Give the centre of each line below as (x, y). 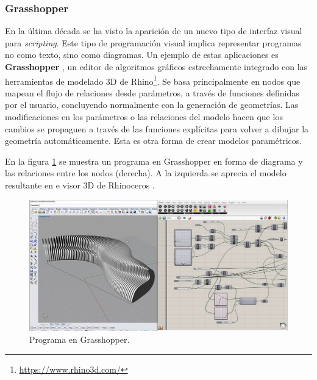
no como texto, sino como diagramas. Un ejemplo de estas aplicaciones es (142, 55)
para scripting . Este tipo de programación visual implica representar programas (153, 42)
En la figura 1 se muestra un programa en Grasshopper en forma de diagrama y (154, 161)
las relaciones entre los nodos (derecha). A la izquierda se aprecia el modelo (146, 173)
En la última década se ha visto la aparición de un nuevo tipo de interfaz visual (154, 31)
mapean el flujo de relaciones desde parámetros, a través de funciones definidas (152, 92)
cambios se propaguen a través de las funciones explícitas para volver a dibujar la (157, 128)
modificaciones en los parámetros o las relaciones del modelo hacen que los (144, 117)
